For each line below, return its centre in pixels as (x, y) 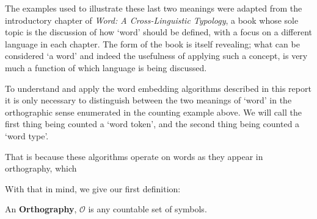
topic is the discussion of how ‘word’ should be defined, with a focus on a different (158, 32)
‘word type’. (27, 135)
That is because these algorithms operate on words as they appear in (134, 156)
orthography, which (41, 168)
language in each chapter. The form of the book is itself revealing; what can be (152, 43)
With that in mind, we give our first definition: (93, 188)
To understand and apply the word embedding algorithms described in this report (158, 88)
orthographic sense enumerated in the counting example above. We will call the (153, 112)
